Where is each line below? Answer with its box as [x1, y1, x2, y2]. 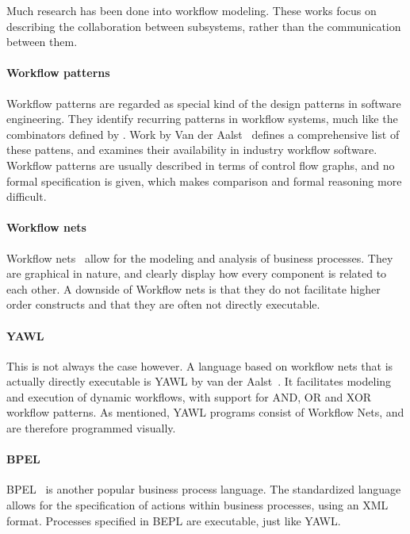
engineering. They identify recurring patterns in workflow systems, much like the [6, 110, 398, 127]
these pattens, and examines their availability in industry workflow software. [6, 141, 377, 158]
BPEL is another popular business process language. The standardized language [6, 481, 401, 498]
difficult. [6, 188, 47, 205]
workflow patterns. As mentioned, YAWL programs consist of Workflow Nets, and [6, 404, 404, 421]
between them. [6, 33, 78, 50]
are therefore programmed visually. [6, 420, 176, 436]
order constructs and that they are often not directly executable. [6, 296, 320, 313]
